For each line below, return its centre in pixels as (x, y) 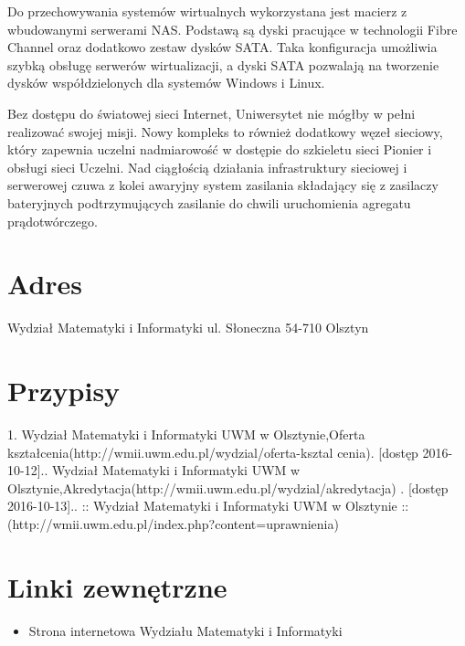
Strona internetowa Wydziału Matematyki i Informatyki (185, 630)
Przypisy (64, 391)
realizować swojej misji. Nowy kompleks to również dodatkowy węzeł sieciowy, (225, 131)
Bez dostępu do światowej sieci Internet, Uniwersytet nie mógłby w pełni (211, 113)
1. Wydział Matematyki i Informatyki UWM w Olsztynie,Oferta (186, 434)
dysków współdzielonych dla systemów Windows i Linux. (166, 83)
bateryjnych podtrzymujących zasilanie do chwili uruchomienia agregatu (209, 202)
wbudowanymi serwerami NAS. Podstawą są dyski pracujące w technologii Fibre (232, 29)
